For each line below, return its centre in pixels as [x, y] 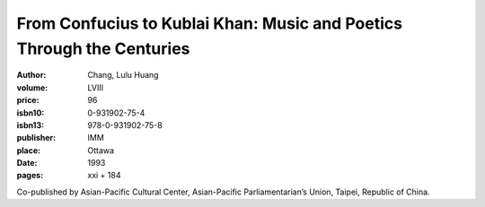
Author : [31, 75]
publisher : [36, 138]
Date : [27, 163]
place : [29, 150]
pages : [30, 176]
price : [28, 100]
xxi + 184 [104, 176]
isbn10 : [31, 113]
